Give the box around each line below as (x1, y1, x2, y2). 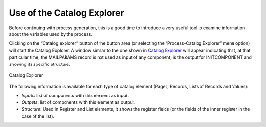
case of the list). (21, 113, 54, 119)
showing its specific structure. (9, 61, 71, 67)
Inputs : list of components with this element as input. (21, 93, 129, 98)
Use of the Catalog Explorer (9, 7, 124, 18)
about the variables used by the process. (9, 31, 92, 37)
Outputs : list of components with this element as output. (21, 99, 135, 105)
